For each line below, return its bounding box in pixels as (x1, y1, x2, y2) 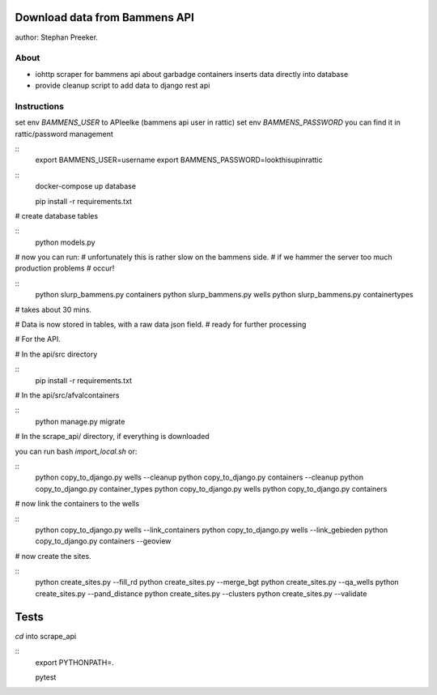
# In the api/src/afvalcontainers (15, 390, 120, 400)
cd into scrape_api (15, 631, 77, 641)
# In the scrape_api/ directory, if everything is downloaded (15, 432, 210, 441)
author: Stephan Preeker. (15, 32, 99, 42)
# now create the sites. (15, 551, 92, 561)
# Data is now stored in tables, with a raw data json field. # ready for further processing (15, 320, 307, 330)
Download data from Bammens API (15, 11, 194, 24)
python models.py (35, 237, 96, 247)
